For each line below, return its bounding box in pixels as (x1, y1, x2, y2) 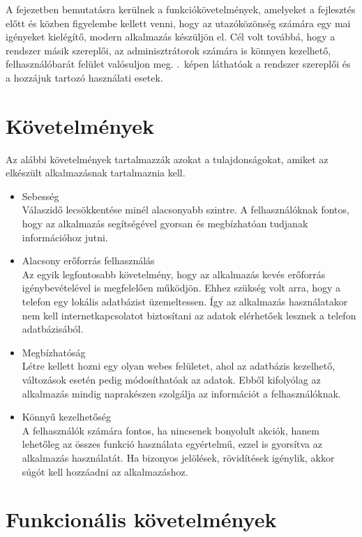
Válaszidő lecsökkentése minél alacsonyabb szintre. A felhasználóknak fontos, (22, 202, 349, 217)
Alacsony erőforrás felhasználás (22, 253, 155, 268)
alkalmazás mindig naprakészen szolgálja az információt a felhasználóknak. (22, 386, 341, 400)
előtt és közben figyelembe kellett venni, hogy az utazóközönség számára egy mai (6, 15, 351, 30)
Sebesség (22, 188, 59, 203)
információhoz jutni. (22, 229, 108, 244)
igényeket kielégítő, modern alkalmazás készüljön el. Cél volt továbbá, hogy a (6, 29, 335, 44)
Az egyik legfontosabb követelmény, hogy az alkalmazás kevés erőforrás (22, 266, 326, 281)
